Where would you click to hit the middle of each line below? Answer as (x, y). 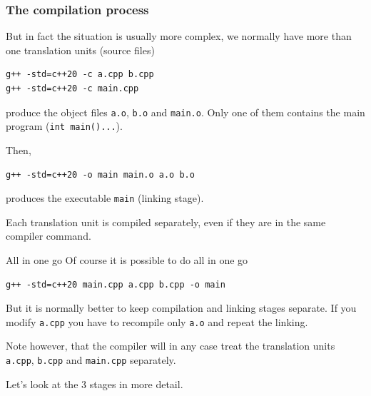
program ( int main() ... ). (64, 126)
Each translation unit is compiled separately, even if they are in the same (166, 222)
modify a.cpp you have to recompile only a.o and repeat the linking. (157, 321)
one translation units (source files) (80, 50)
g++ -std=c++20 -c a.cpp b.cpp (80, 75)
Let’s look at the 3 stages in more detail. (95, 384)
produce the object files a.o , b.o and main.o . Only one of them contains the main (185, 112)
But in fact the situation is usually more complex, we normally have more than (179, 36)
